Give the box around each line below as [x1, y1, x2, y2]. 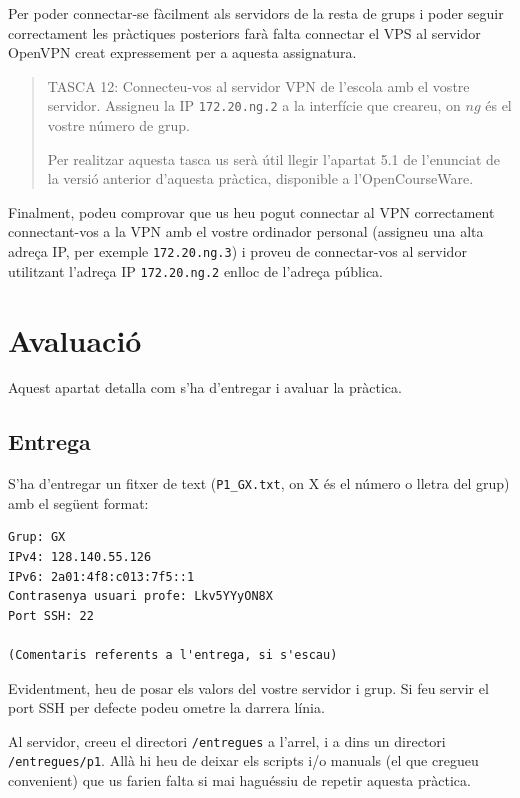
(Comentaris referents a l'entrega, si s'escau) [8, 648, 338, 663]
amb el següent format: [8, 492, 149, 513]
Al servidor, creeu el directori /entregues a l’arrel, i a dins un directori [8, 730, 446, 751]
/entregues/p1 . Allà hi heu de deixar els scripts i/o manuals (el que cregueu [8, 750, 479, 771]
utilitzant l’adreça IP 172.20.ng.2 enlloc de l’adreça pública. [8, 260, 383, 281]
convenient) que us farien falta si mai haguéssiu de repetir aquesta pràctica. [8, 770, 471, 791]
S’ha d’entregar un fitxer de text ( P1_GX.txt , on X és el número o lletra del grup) [8, 473, 510, 494]
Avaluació [8, 319, 142, 360]
